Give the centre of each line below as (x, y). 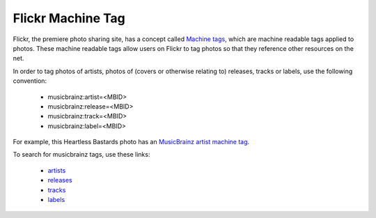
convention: (30, 81)
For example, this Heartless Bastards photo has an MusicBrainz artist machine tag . (131, 142)
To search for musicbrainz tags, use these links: (81, 155)
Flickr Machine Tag (69, 18)
